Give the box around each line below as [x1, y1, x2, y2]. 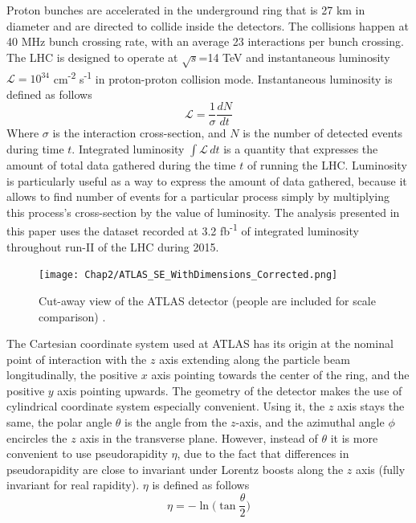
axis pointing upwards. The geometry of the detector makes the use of [57, 382, 402, 398]
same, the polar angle [6, 414, 112, 431]
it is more [330, 429, 378, 446]
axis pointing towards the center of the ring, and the [151, 366, 410, 383]
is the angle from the [124, 414, 227, 431]
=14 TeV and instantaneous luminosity [198, 48, 390, 65]
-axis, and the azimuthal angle [235, 414, 385, 431]
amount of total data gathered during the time [6, 157, 236, 174]
